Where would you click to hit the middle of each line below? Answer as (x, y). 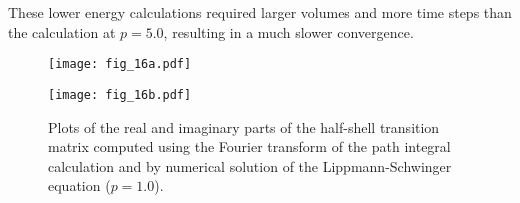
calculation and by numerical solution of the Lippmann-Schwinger (250, 165)
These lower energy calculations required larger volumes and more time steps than (260, 12)
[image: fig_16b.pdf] (120, 94)
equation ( (79, 185)
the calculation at (62, 31)
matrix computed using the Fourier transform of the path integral (249, 146)
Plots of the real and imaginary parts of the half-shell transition (244, 126)
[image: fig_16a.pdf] (120, 64)
